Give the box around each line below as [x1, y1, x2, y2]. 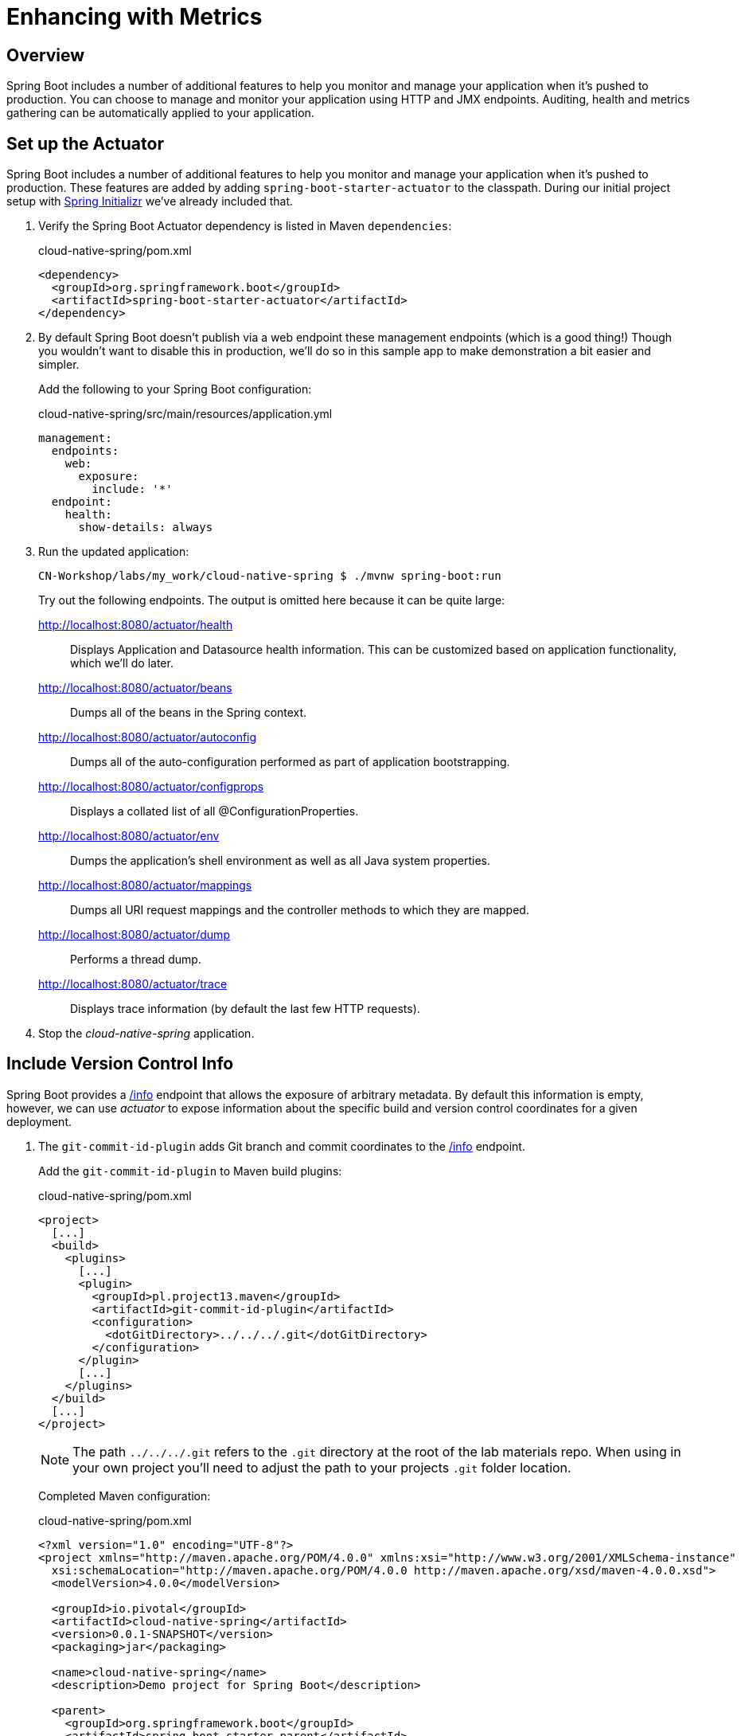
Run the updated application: [38, 545, 189, 559]
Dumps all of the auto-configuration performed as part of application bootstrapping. [70, 755, 510, 769]
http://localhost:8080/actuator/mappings [38, 878, 252, 893]
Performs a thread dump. [70, 952, 201, 967]
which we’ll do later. [70, 656, 174, 671]
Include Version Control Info [6, 1054, 234, 1074]
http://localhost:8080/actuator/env [38, 829, 220, 843]
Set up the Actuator [6, 133, 164, 154]
